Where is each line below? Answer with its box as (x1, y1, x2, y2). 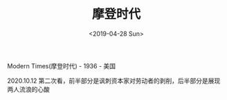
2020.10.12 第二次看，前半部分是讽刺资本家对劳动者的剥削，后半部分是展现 (7, 77, 221, 85)
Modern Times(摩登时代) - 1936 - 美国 (7, 61, 116, 70)
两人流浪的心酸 (7, 85, 50, 93)
